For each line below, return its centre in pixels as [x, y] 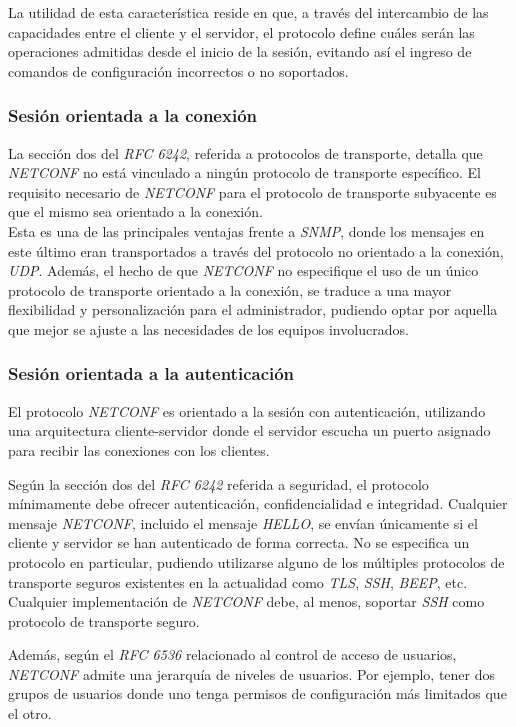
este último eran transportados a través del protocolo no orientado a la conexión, [256, 250]
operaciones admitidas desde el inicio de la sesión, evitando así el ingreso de [240, 51]
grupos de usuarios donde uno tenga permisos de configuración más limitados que [257, 693]
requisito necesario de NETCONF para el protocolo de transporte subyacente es [252, 191]
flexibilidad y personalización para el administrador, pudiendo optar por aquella [253, 309]
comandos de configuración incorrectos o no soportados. [178, 70]
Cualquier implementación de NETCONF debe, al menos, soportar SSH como [246, 601]
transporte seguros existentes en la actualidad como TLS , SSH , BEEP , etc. [238, 581]
